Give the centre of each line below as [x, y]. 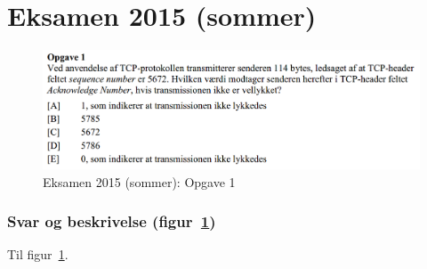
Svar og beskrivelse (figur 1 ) [112, 221]
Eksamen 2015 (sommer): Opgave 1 [139, 181]
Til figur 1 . [38, 254]
